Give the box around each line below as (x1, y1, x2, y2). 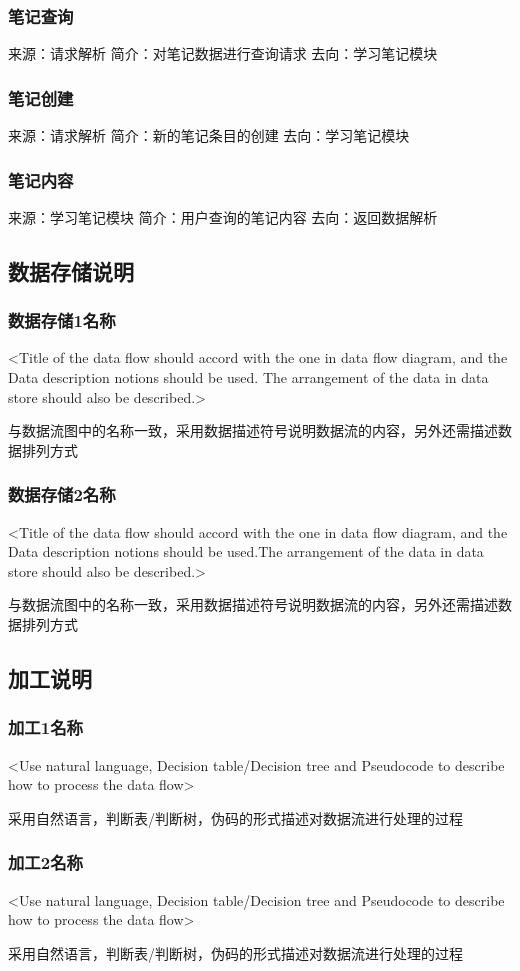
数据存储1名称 (8, 308, 116, 333)
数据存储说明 (8, 255, 134, 286)
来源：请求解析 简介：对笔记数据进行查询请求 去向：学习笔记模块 (8, 43, 438, 64)
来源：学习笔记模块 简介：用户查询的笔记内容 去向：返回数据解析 (8, 206, 438, 227)
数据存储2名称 (8, 482, 116, 507)
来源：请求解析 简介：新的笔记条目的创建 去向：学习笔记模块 (8, 125, 410, 146)
